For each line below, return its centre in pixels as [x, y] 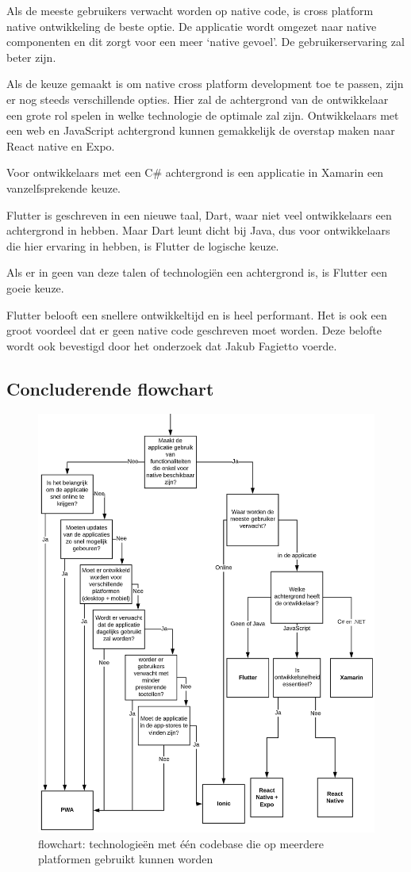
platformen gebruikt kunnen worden [126, 859]
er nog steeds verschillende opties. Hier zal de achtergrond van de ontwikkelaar [198, 99]
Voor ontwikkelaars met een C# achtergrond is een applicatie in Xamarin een [195, 172]
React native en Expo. [61, 145]
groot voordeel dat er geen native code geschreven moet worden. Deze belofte [194, 330]
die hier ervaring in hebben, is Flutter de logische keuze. [143, 245]
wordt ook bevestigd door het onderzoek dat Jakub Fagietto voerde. [172, 345]
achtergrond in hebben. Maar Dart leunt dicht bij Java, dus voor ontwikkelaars [198, 230]
